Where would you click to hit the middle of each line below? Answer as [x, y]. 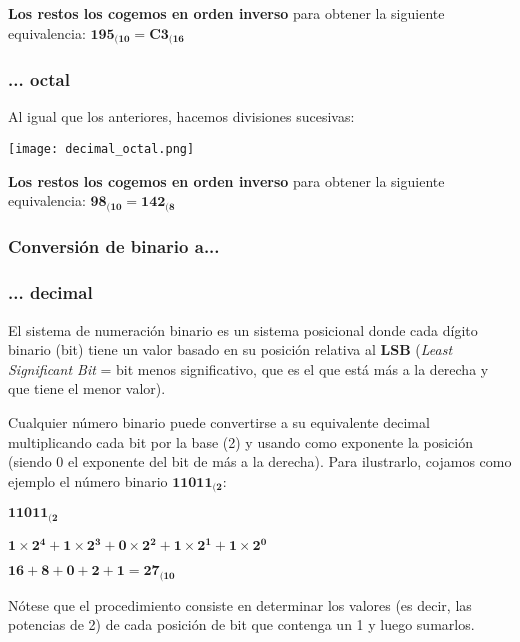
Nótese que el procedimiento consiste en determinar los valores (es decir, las [240, 604]
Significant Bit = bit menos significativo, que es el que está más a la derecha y [248, 368]
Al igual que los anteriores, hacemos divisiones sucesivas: [181, 116]
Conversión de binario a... [114, 246]
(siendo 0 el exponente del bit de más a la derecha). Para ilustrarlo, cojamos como [260, 461]
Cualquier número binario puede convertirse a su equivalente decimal [219, 422]
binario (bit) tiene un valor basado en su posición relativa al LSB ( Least [230, 349]
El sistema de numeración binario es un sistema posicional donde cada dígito [243, 329]
